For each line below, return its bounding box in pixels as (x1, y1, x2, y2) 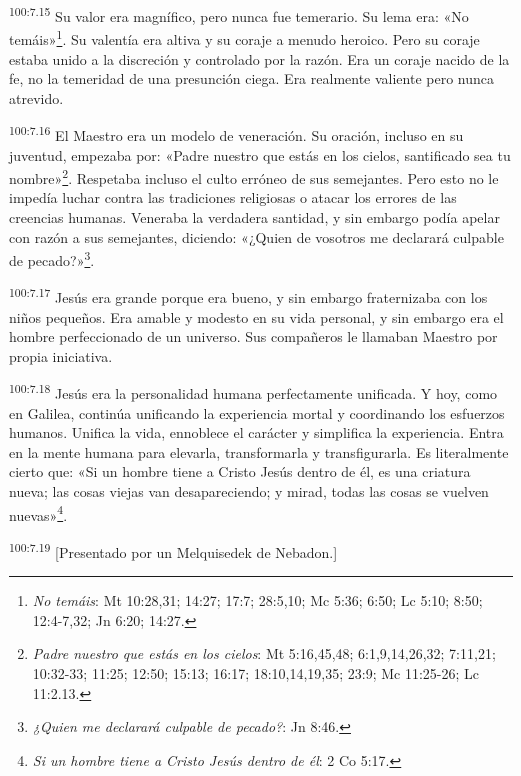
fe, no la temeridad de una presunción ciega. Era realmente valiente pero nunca (9, 68, 495, 89)
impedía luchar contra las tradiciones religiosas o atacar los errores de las (9, 187, 457, 208)
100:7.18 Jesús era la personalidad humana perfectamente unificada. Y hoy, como (9, 380, 498, 404)
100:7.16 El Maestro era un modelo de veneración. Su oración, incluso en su (9, 122, 464, 145)
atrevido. (9, 87, 64, 108)
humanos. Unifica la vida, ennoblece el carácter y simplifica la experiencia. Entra (9, 422, 504, 443)
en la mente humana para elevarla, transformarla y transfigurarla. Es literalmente (9, 441, 509, 462)
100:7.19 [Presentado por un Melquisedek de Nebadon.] (9, 538, 338, 562)
